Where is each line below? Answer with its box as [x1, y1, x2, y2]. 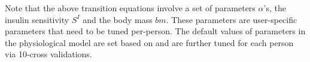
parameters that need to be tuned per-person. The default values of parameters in [5, 25, 306, 37]
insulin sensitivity [5, 13, 69, 25]
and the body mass [83, 13, 153, 25]
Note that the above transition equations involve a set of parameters [5, 2, 256, 14]
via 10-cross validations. [5, 48, 92, 60]
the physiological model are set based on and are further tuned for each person [5, 36, 294, 48]
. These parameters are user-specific [166, 13, 297, 25]
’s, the [263, 2, 286, 14]
